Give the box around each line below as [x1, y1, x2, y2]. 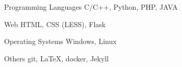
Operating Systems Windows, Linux [4, 36, 117, 47]
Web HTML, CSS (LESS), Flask [4, 18, 106, 29]
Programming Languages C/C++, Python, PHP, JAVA [4, 2, 178, 12]
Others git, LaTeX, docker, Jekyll [4, 53, 109, 63]
